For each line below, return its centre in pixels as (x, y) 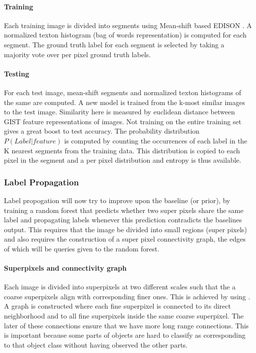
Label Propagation (42, 182)
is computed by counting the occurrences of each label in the (156, 140)
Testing (17, 73)
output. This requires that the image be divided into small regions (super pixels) (126, 229)
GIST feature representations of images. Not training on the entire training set (123, 121)
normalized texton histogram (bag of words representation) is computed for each (125, 35)
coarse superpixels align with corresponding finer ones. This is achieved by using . (127, 296)
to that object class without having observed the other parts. (96, 344)
